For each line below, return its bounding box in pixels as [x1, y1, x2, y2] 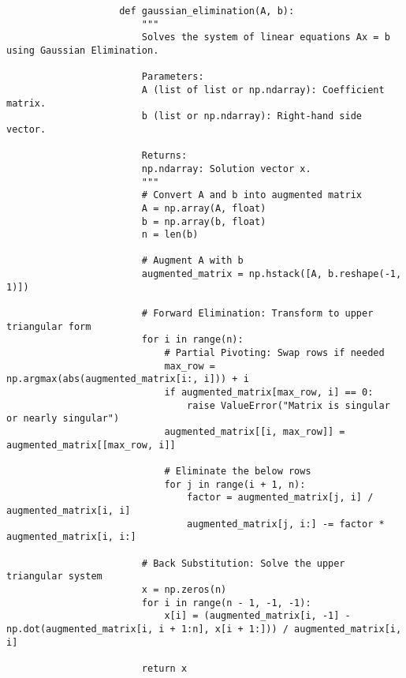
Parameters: [141, 71, 204, 83]
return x [141, 662, 188, 674]
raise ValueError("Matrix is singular [187, 399, 390, 411]
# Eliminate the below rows [164, 465, 311, 477]
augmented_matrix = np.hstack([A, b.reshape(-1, [141, 268, 402, 280]
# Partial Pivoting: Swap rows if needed [164, 347, 385, 359]
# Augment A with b [141, 255, 244, 267]
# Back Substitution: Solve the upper [141, 557, 345, 569]
